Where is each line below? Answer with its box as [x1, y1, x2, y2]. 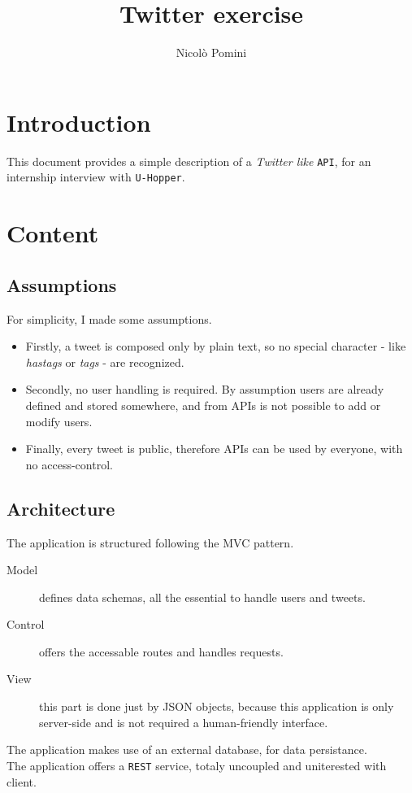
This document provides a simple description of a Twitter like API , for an [7, 152, 371, 169]
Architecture [7, 495, 115, 521]
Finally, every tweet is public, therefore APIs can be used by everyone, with [25, 440, 403, 457]
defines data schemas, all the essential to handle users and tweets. [39, 588, 366, 605]
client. [7, 773, 37, 790]
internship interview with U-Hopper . [7, 168, 185, 185]
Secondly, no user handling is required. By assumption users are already [25, 381, 384, 398]
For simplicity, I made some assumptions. [7, 310, 212, 327]
